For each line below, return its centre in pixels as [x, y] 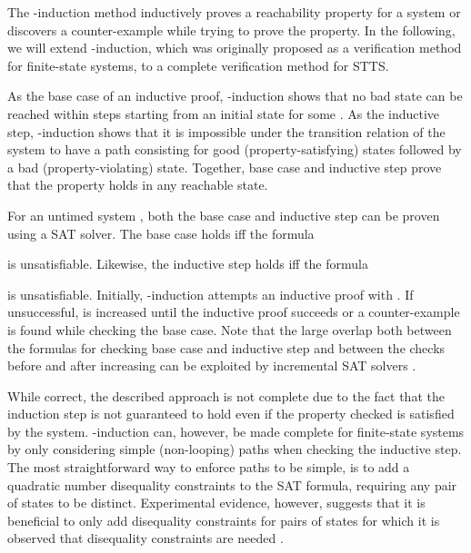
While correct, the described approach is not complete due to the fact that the [226, 395]
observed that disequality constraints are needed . [145, 538]
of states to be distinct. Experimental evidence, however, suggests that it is [216, 503]
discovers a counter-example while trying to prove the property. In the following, [231, 30]
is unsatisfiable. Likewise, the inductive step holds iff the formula [188, 264]
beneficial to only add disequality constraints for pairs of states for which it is [224, 520]
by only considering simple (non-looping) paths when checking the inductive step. [235, 449]
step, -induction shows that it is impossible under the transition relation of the [226, 131]
